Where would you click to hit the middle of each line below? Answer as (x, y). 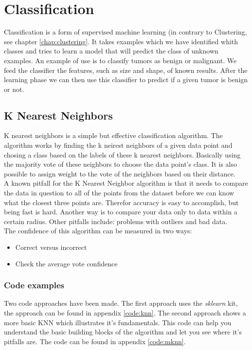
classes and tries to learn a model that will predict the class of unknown (111, 51)
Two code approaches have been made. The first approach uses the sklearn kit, (121, 303)
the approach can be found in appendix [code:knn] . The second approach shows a (125, 313)
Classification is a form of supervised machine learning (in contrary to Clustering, (126, 32)
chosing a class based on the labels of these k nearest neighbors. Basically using (122, 154)
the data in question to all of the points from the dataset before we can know (119, 193)
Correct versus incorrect (51, 247)
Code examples (34, 285)
